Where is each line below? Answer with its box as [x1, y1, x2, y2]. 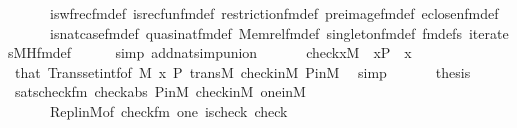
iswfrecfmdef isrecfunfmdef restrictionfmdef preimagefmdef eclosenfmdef [49, 3, 499, 23]
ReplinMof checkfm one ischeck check [49, 100, 288, 121]
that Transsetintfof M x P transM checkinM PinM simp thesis [14, 61, 471, 82]
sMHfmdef [8, 42, 72, 63]
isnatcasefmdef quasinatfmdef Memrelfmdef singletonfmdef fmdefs [49, 22, 462, 43]
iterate [468, 22, 509, 43]
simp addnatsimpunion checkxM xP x [115, 42, 412, 63]
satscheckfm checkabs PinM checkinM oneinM [14, 81, 306, 102]
